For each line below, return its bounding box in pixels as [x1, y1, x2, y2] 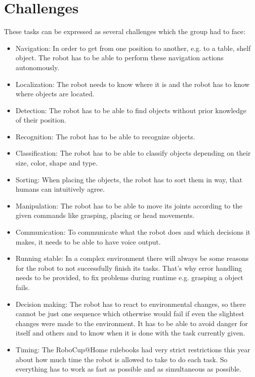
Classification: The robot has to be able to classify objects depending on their [15, 148, 251, 158]
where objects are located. [15, 88, 94, 99]
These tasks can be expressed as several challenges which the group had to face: [4, 26, 246, 37]
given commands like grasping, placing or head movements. [15, 210, 195, 220]
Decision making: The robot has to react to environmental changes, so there [15, 298, 246, 309]
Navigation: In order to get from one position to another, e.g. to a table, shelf [15, 42, 251, 53]
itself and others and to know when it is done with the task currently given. [15, 328, 245, 338]
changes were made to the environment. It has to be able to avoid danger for [15, 318, 248, 328]
